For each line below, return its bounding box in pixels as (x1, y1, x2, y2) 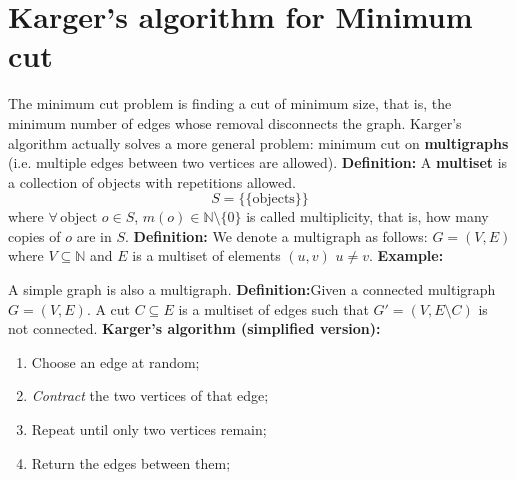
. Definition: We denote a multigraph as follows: (125, 225, 428, 246)
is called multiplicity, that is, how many (246, 206, 489, 227)
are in (76, 225, 112, 246)
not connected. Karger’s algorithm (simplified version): (8, 318, 381, 339)
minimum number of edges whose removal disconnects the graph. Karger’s (8, 112, 462, 133)
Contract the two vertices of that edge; (31, 385, 269, 406)
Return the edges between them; (31, 452, 231, 473)
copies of (8, 225, 61, 246)
